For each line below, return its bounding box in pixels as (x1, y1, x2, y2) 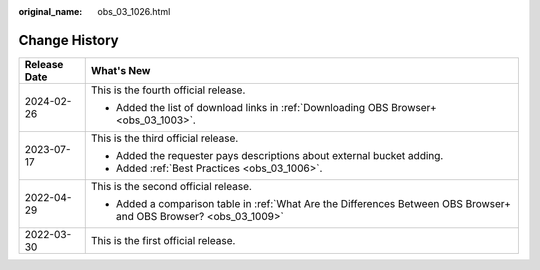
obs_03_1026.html (97, 6, 171, 17)
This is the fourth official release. (90, 83, 246, 97)
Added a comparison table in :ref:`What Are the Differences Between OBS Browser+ (115, 196, 512, 210)
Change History (18, 31, 119, 49)
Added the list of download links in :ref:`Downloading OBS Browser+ (115, 100, 437, 114)
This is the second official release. (90, 179, 252, 193)
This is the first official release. (90, 233, 236, 247)
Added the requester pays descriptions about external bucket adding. (115, 148, 444, 162)
